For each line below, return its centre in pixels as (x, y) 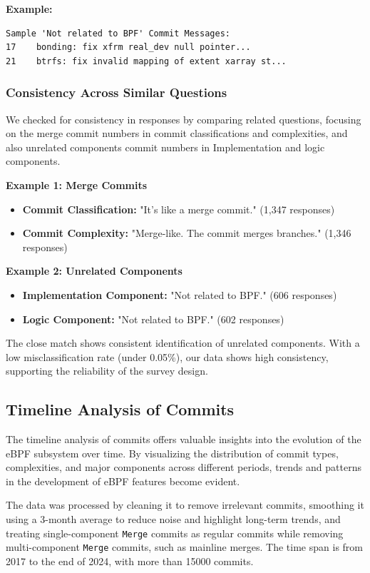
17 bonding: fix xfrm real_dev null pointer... (128, 47)
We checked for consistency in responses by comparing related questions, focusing (184, 119)
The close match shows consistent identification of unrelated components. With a (183, 343)
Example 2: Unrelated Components (94, 271)
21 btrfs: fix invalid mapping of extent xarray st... (146, 61)
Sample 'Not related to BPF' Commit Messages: (118, 33)
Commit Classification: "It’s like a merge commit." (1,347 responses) (179, 209)
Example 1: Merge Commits (77, 184)
